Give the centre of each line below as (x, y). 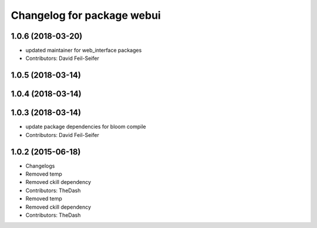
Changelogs (40, 166)
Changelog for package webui (86, 15)
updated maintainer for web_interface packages (84, 51)
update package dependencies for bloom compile (86, 127)
